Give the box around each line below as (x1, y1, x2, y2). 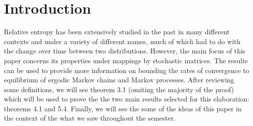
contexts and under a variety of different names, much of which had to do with (4, 36, 241, 46)
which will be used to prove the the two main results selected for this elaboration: (4, 94, 250, 104)
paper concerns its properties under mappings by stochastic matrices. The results (4, 55, 248, 65)
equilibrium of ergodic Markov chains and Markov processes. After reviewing (4, 75, 234, 85)
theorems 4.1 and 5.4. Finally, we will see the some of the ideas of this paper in (4, 103, 242, 113)
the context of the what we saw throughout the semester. (4, 113, 176, 123)
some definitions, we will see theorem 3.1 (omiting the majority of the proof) (4, 84, 234, 94)
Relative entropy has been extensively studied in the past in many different (4, 26, 230, 37)
